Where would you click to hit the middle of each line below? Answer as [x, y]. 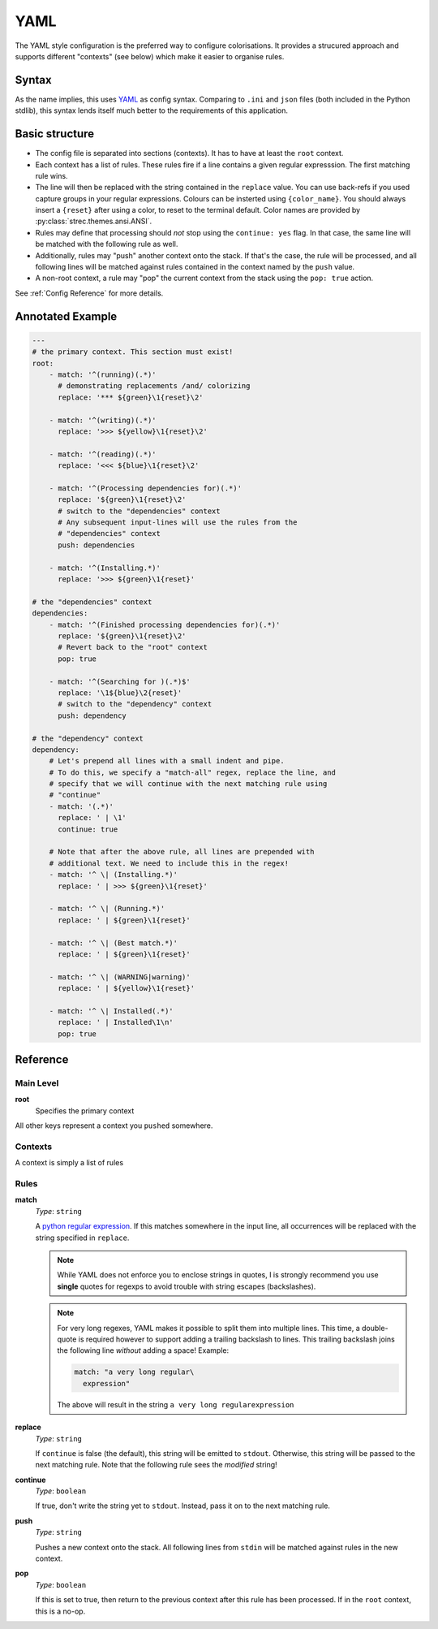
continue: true [88, 829]
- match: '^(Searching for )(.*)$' [120, 681]
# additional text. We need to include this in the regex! [169, 863]
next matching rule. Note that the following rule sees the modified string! [156, 1465]
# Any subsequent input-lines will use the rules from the [178, 523]
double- [375, 1328]
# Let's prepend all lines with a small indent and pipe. [167, 761]
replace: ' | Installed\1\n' [116, 1022]
